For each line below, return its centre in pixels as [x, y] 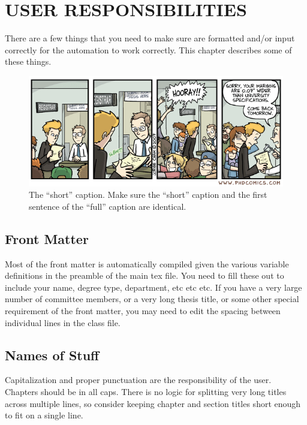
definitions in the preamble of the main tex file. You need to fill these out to [145, 275]
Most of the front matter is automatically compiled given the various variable [147, 263]
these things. [28, 61]
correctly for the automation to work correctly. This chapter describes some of [148, 49]
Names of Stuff [52, 355]
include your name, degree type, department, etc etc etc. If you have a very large [153, 287]
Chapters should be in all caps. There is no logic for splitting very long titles [146, 391]
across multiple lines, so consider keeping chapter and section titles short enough [153, 403]
